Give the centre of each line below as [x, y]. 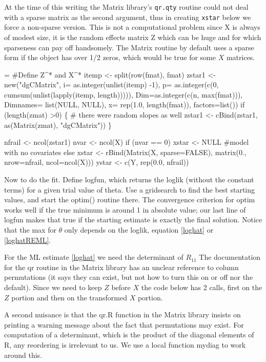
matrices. [241, 57]
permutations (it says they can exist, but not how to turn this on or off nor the [129, 277]
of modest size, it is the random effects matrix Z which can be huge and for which [133, 37]
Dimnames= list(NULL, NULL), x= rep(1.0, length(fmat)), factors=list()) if [125, 104]
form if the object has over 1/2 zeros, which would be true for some [110, 57]
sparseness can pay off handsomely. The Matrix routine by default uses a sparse [129, 47]
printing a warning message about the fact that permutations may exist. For [124, 324]
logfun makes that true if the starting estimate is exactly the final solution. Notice [133, 220]
